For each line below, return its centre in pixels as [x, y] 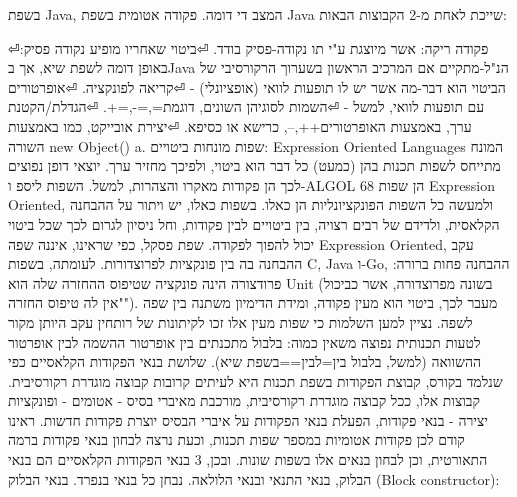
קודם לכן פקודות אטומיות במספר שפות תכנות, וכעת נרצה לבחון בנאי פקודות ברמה [236, 439]
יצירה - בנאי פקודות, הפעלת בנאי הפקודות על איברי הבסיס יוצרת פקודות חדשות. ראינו [248, 419]
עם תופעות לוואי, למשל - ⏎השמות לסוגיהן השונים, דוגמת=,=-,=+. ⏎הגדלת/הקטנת [246, 106]
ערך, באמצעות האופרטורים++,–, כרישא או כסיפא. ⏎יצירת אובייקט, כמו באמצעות [240, 125]
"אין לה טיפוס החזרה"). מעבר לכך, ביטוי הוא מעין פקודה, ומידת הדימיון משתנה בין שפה [253, 302]
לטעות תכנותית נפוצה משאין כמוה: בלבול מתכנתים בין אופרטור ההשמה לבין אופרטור [244, 341]
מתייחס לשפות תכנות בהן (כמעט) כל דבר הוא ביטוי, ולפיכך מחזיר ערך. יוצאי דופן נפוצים [254, 165]
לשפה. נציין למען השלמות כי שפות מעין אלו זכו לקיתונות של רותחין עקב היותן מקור [240, 321]
